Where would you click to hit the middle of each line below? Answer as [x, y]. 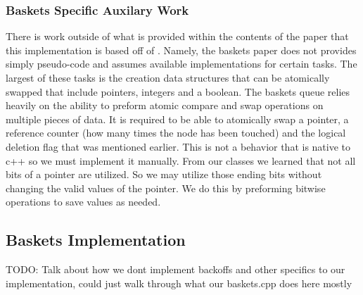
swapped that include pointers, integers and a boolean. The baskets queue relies [178, 91]
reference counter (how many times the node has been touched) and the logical [176, 133]
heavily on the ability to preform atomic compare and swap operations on [165, 105]
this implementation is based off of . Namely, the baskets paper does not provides [181, 50]
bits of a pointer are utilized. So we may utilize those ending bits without [164, 174]
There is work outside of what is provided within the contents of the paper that [177, 36]
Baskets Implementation [96, 240]
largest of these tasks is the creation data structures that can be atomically [168, 77]
